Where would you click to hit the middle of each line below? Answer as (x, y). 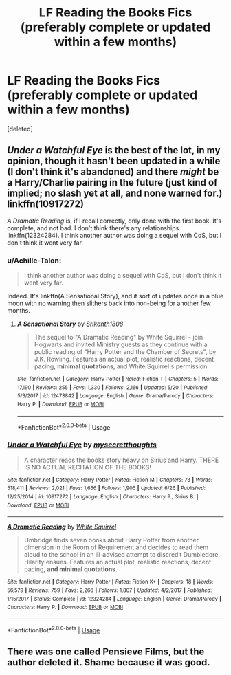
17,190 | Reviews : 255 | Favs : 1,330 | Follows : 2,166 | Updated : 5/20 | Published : (113, 387)
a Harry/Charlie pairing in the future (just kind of (112, 182)
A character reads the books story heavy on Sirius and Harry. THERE (121, 460)
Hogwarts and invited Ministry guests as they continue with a (121, 344)
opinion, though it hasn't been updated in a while (114, 161)
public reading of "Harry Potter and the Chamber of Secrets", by (125, 352)
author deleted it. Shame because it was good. (109, 662)
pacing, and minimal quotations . (71, 569)
